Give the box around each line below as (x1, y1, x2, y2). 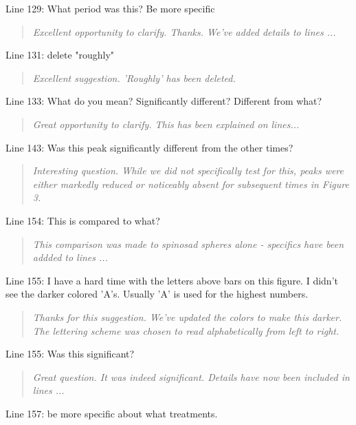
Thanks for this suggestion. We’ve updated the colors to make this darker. (32, 309, 342, 324)
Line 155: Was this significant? (5, 346, 135, 361)
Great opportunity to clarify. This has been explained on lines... (32, 116, 300, 131)
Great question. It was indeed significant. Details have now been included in (32, 369, 350, 384)
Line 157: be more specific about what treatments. (5, 406, 218, 420)
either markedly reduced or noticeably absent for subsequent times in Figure (32, 176, 349, 191)
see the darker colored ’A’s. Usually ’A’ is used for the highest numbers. (5, 287, 309, 301)
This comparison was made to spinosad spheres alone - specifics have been (32, 236, 344, 251)
